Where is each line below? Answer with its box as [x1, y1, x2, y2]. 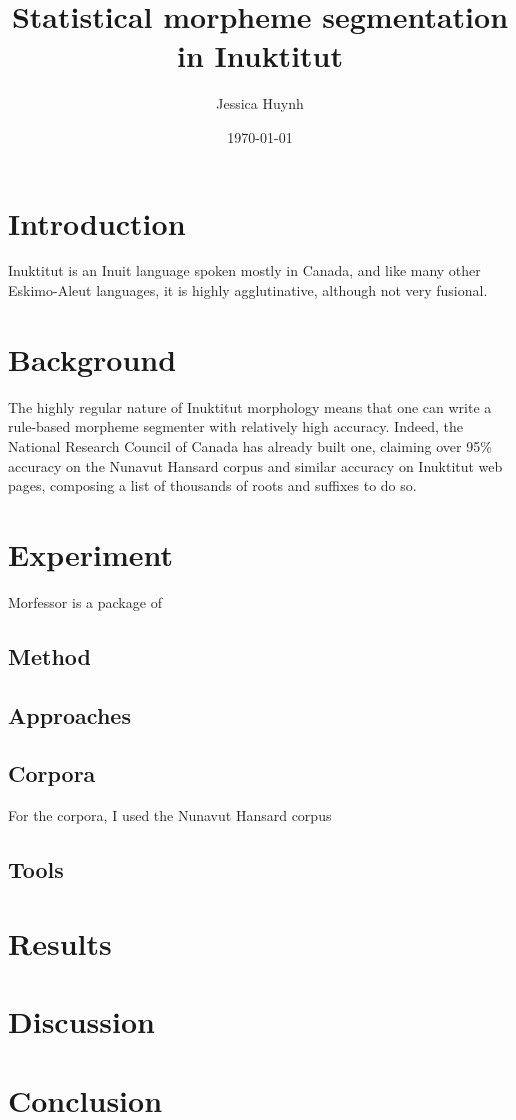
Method [8, 640, 91, 671]
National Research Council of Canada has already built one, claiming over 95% [8, 435, 492, 456]
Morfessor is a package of [8, 591, 162, 612]
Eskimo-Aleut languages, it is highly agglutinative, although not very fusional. [8, 280, 488, 301]
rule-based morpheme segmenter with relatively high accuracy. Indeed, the [8, 416, 463, 437]
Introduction [8, 202, 186, 243]
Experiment [8, 533, 174, 574]
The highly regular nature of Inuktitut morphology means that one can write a [8, 396, 492, 417]
